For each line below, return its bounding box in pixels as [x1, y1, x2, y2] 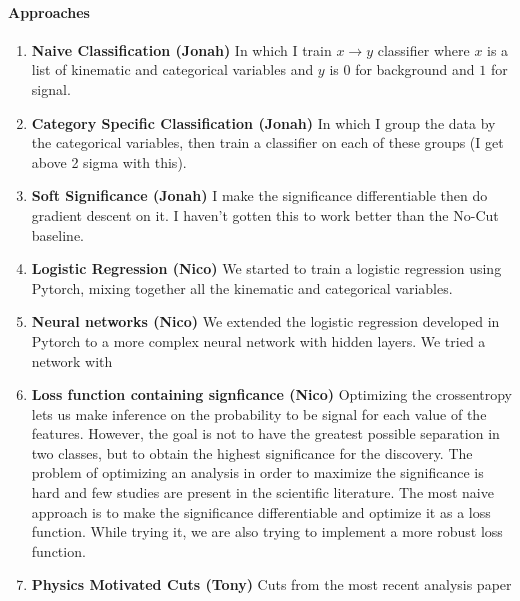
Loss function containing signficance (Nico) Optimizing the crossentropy [31, 384, 513, 405]
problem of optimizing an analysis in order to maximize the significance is [31, 462, 484, 483]
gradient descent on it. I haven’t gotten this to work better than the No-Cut [31, 204, 499, 225]
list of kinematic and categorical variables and [31, 59, 314, 80]
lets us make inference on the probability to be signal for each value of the [31, 403, 487, 424]
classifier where [377, 39, 470, 60]
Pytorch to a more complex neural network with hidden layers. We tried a [31, 330, 486, 351]
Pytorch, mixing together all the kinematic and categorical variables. [31, 277, 453, 298]
